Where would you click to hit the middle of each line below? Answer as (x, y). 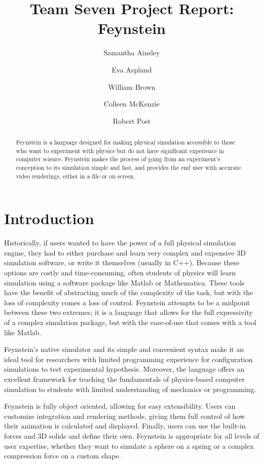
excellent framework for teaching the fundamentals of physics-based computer (124, 379)
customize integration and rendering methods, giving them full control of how (125, 416)
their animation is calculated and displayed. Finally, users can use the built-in (125, 426)
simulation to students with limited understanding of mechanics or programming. (130, 389)
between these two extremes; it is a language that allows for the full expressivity (128, 312)
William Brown (132, 86)
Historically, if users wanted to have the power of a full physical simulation (120, 243)
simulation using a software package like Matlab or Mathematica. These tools (124, 282)
